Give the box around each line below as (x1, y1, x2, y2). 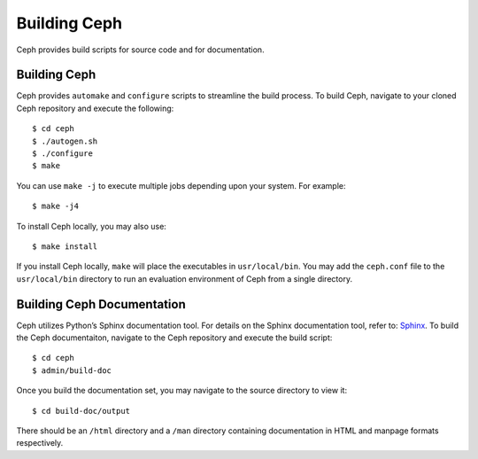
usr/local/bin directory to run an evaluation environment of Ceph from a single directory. (16, 273, 353, 284)
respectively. (16, 438, 64, 448)
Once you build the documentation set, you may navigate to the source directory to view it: (16, 385, 348, 396)
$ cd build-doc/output (32, 406, 131, 416)
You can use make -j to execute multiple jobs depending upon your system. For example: (16, 180, 346, 191)
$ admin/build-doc (32, 365, 112, 376)
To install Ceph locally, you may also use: (16, 221, 167, 231)
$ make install (32, 241, 98, 252)
